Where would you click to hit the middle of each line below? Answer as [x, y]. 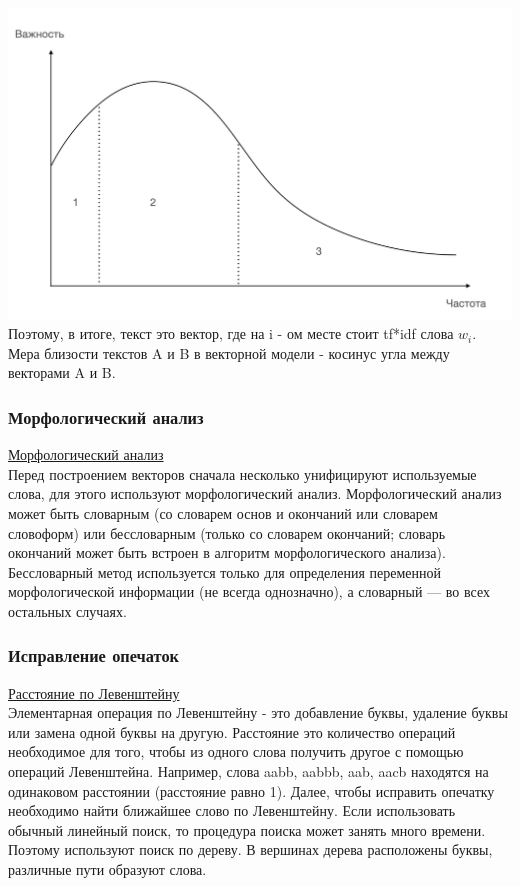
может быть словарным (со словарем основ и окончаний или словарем [223, 512]
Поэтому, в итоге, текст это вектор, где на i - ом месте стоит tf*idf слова [231, 333]
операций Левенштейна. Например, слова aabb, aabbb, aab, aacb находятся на [248, 771]
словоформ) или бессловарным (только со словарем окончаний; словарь [227, 532]
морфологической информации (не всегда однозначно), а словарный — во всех [249, 591]
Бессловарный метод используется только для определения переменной [225, 571]
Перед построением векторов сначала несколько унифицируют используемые [242, 473]
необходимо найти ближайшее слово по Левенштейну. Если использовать [232, 810]
